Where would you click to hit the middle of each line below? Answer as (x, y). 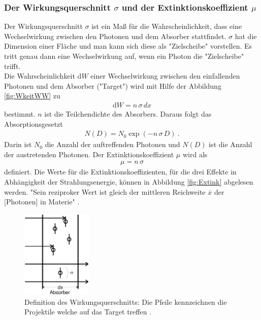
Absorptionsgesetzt (34, 123)
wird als (195, 154)
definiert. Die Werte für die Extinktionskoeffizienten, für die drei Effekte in (120, 172)
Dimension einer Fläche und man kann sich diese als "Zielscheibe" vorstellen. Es (128, 46)
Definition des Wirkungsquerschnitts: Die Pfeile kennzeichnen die (126, 301)
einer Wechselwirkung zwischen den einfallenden (165, 76)
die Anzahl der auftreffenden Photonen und (112, 144)
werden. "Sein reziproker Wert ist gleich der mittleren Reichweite (105, 191)
